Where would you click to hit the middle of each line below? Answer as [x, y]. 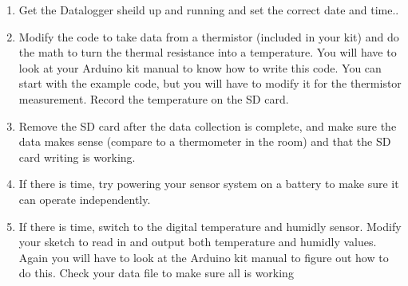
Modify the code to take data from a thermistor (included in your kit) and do [209, 36]
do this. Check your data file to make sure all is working [156, 273]
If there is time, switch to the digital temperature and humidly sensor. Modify [210, 226]
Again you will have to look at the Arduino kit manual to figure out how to [204, 257]
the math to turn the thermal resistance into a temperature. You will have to [208, 52]
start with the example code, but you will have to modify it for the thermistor [210, 83]
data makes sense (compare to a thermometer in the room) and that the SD [205, 141]
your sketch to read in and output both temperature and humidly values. [198, 242]
